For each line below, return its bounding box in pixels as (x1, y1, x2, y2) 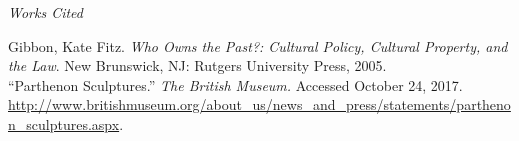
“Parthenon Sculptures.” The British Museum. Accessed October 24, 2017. (8, 74, 463, 95)
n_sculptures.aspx (8, 113, 120, 134)
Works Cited (8, 2, 83, 22)
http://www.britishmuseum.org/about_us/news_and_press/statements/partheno (8, 94, 511, 115)
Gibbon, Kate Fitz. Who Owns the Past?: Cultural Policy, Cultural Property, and (8, 35, 508, 56)
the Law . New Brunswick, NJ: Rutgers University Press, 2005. (8, 55, 387, 76)
